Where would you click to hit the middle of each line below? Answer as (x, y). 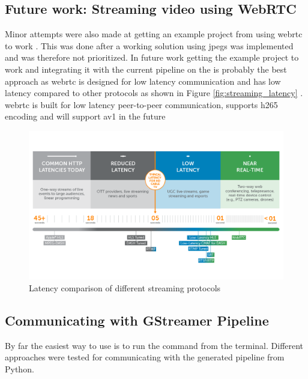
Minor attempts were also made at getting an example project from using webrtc (154, 34)
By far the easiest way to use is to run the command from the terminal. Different (154, 345)
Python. (20, 368)
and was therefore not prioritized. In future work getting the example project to (152, 57)
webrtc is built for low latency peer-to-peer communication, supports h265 (141, 104)
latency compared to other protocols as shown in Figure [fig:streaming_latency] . (154, 93)
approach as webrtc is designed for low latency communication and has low (143, 81)
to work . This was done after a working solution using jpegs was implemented (149, 45)
